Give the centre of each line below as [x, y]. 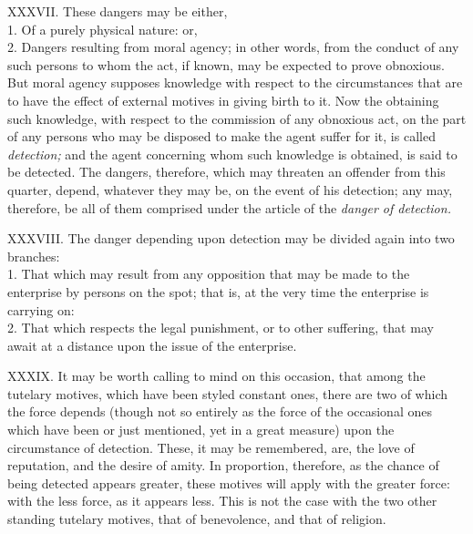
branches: [34, 256]
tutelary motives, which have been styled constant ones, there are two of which [227, 393]
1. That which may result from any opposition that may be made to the [209, 274]
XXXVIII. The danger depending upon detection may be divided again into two [231, 238]
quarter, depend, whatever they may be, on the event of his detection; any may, [230, 189]
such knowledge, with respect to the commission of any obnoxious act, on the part [237, 118]
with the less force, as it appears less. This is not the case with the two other [222, 501]
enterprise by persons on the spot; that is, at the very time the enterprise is [218, 291]
